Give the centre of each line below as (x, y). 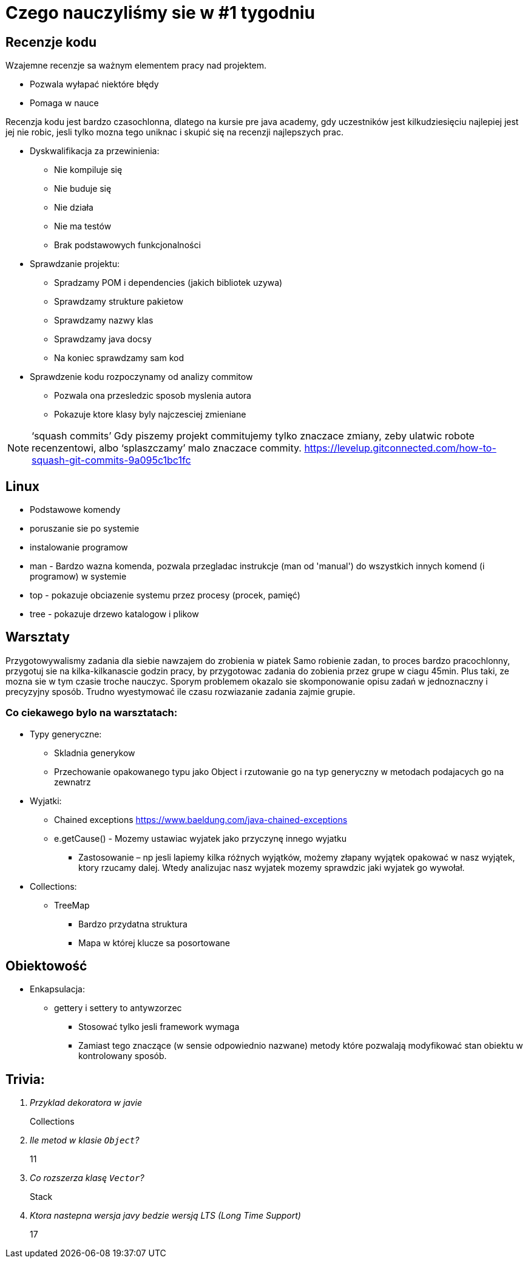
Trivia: (25, 1079)
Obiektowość (46, 966)
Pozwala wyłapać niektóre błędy (94, 84)
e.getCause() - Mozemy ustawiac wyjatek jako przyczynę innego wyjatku (201, 838)
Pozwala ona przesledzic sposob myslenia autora (153, 396)
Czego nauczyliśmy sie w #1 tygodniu (160, 13)
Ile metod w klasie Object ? (85, 1140)
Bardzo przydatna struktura (133, 924)
